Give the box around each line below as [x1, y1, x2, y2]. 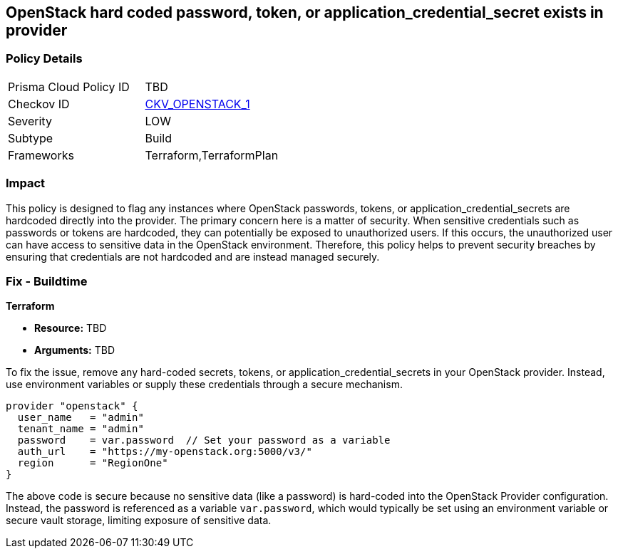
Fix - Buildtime [6, 273, 88, 288]
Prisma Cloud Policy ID [8, 79, 130, 94]
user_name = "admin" [17, 412, 144, 424]
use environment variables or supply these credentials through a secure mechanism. [6, 378, 403, 391]
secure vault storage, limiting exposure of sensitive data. [6, 514, 272, 527]
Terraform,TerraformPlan [145, 147, 279, 162]
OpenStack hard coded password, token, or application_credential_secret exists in [6, 4, 604, 21]
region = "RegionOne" [17, 457, 168, 469]
